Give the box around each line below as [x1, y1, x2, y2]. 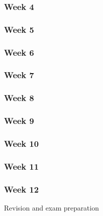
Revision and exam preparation [4, 202, 99, 213]
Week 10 [4, 137, 39, 149]
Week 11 [4, 160, 39, 172]
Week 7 [4, 69, 34, 81]
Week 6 [4, 46, 34, 58]
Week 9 [4, 114, 34, 127]
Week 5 [4, 23, 34, 35]
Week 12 [4, 183, 39, 195]
